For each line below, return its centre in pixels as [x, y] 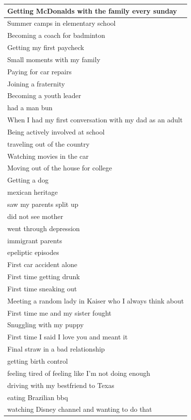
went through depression [44, 228]
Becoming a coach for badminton [56, 35]
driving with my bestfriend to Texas [61, 385]
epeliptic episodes [33, 252]
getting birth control [38, 361]
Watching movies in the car [48, 156]
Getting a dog [28, 180]
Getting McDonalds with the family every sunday [92, 10]
